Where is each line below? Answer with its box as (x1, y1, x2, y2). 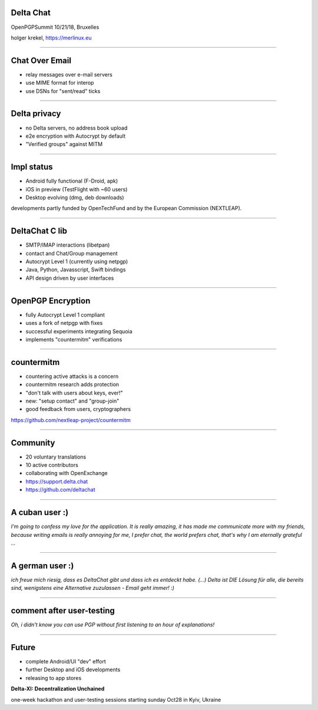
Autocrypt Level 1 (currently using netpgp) (25, 258, 128, 265)
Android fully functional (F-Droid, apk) (25, 177, 118, 185)
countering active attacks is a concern (25, 373, 119, 380)
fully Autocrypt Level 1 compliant (25, 311, 105, 318)
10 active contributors (25, 462, 79, 469)
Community (11, 437, 55, 447)
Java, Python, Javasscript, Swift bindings (25, 266, 126, 273)
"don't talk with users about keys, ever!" (25, 389, 123, 396)
